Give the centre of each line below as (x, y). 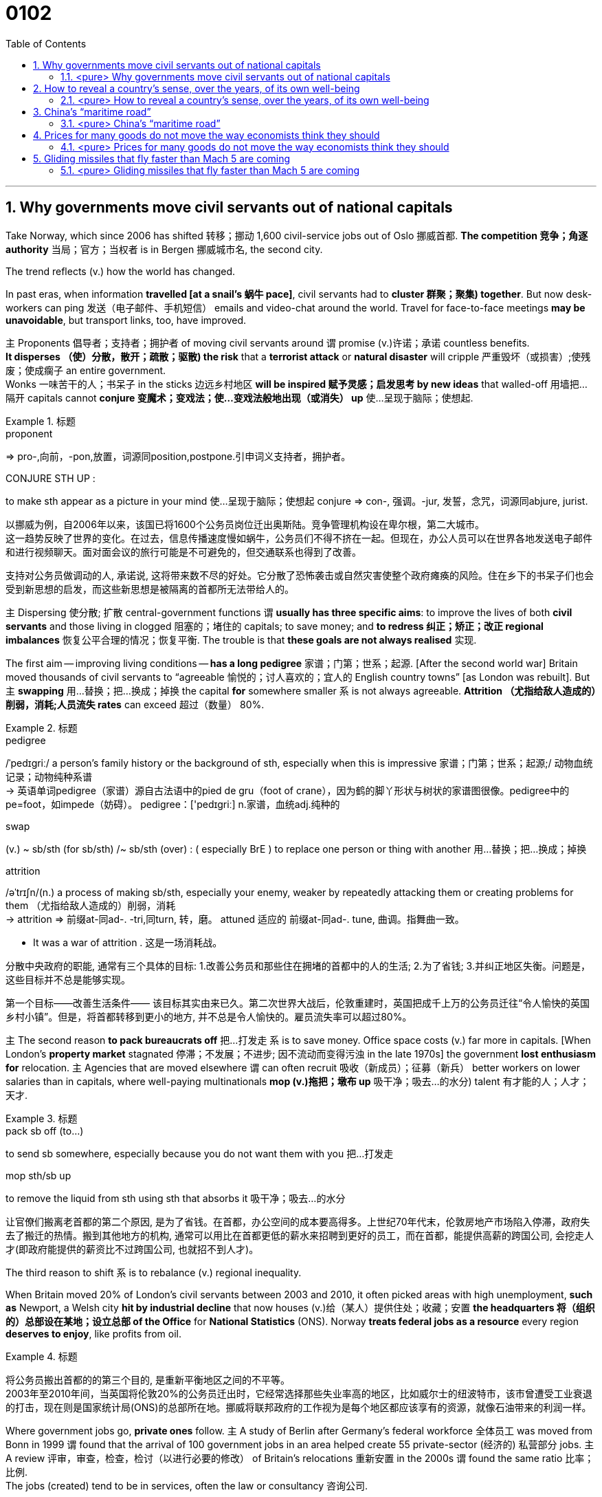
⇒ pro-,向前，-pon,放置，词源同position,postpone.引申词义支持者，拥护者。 (178, 456)
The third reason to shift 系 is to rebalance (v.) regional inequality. (154, 1272)
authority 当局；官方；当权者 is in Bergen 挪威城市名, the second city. (164, 249)
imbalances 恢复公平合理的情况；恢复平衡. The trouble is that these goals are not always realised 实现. (241, 640)
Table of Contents (46, 43)
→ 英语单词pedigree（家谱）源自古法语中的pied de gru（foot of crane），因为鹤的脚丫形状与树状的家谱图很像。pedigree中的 (288, 790)
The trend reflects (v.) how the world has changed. (121, 271)
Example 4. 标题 (42, 1356)
